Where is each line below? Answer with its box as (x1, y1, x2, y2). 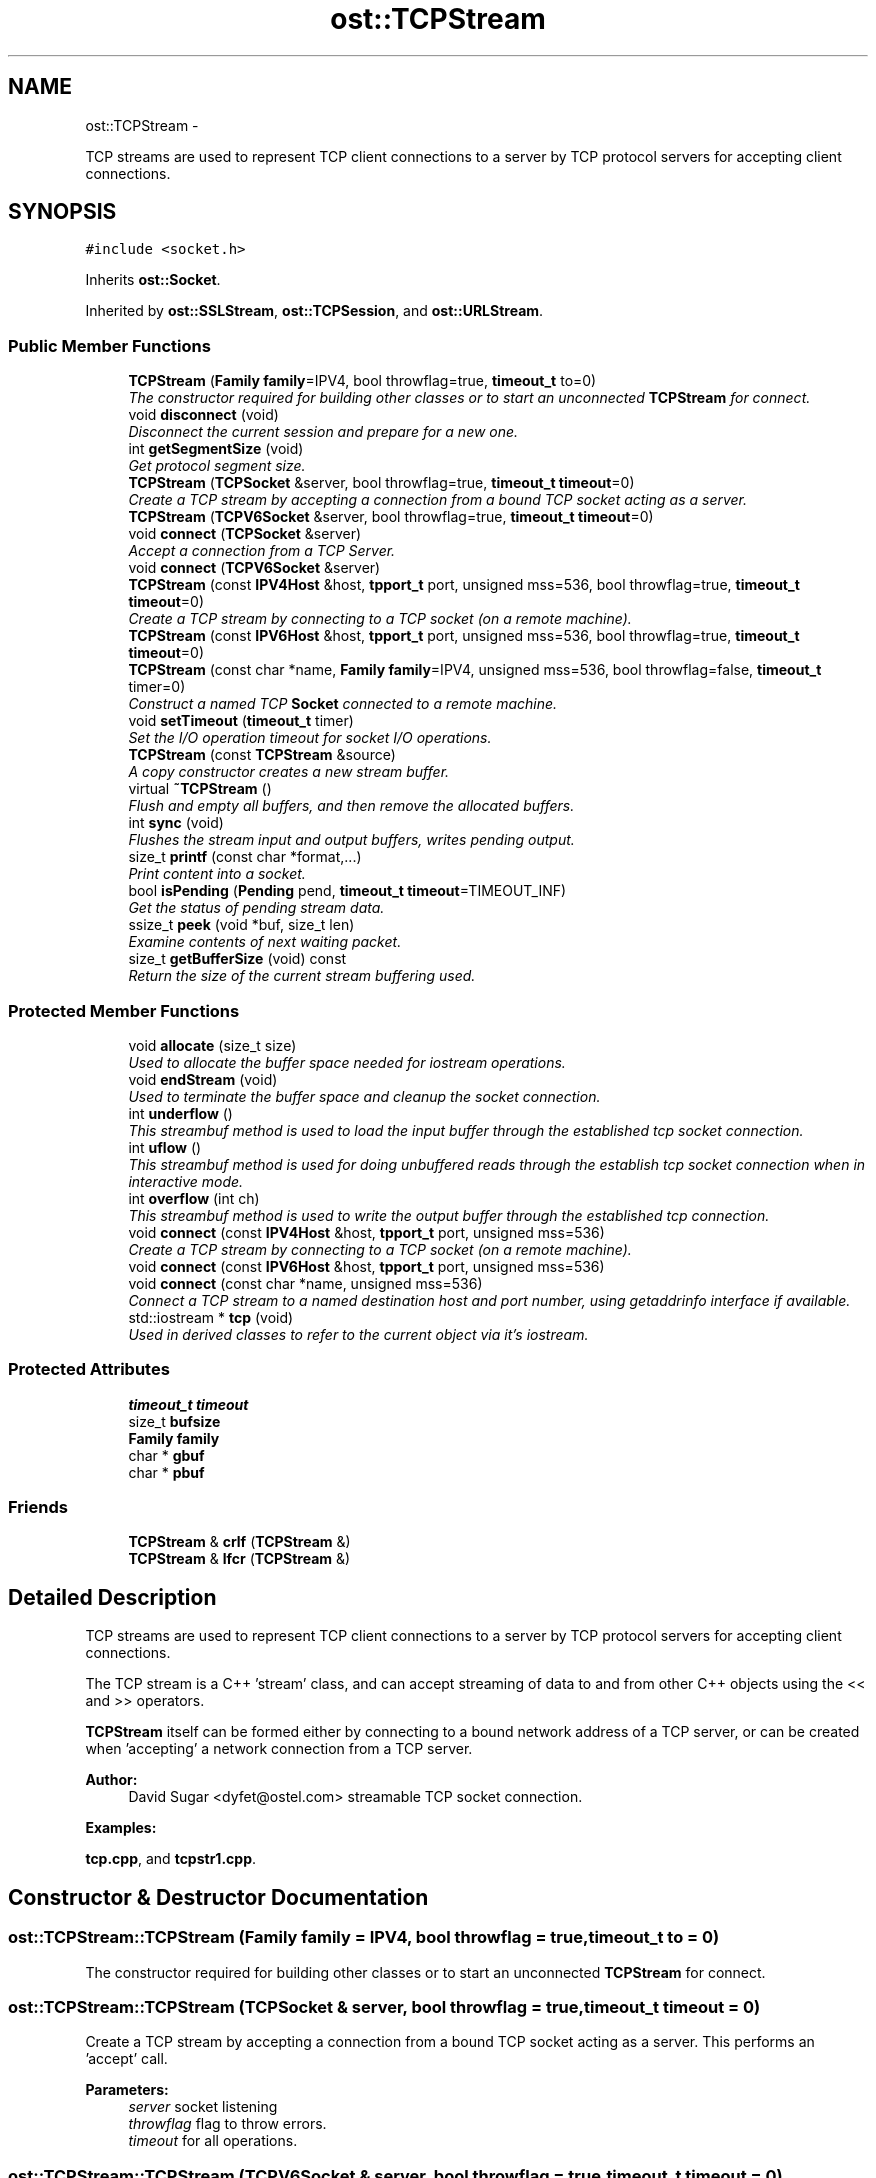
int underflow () (128, 1104, 233, 1122)
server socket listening (128, 2098, 278, 2116)
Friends (8, 1497, 68, 1518)
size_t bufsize (128, 1412, 221, 1430)
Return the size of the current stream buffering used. (128, 967, 476, 985)
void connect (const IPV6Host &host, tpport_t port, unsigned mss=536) (128, 1257, 605, 1275)
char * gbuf (128, 1446, 205, 1464)
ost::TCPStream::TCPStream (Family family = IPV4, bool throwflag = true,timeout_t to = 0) (8, 1927, 720, 1948)
